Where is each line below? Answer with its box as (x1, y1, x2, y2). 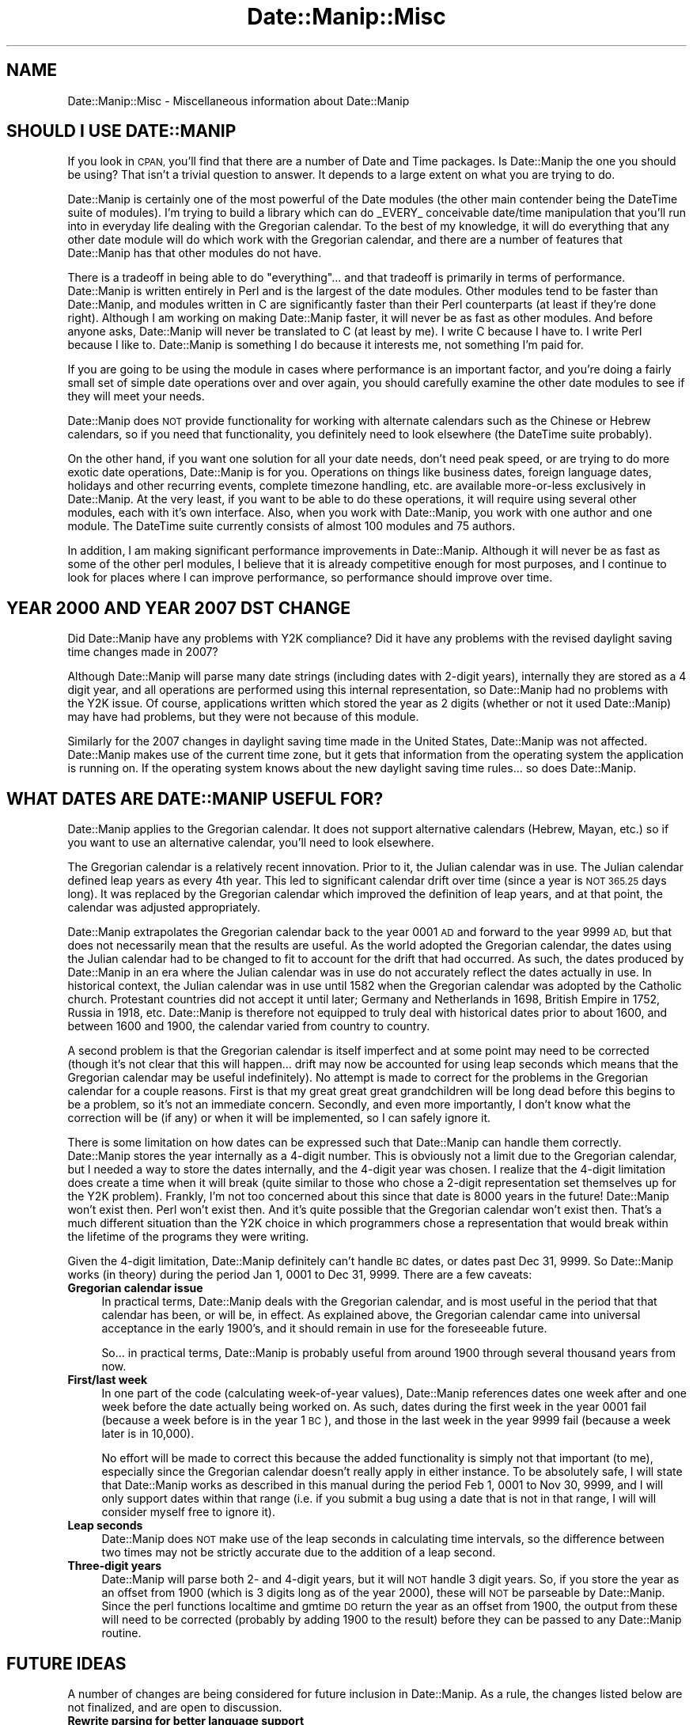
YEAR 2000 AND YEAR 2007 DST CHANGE (6, 597, 351, 618)
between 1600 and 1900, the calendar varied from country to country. (67, 1019, 430, 1033)
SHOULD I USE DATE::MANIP (6, 121, 237, 142)
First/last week (67, 1373, 148, 1387)
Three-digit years (67, 1559, 162, 1573)
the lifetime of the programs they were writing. (67, 1230, 309, 1244)
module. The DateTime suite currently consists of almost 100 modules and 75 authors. (67, 519, 516, 533)
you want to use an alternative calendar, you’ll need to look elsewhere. (67, 836, 434, 850)
